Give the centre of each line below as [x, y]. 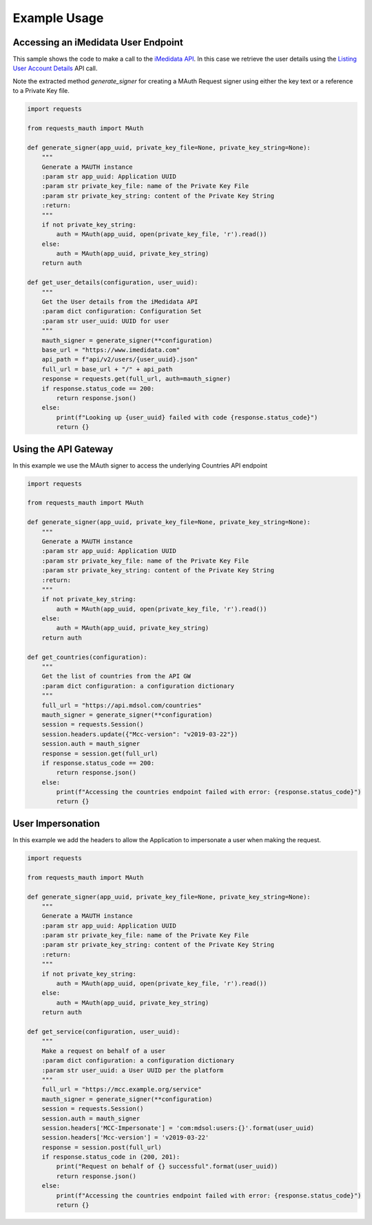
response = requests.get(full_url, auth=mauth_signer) [136, 379]
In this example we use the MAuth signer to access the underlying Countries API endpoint [140, 465]
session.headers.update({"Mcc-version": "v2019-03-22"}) [140, 734]
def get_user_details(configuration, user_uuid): [113, 283]
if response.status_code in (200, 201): [111, 1157]
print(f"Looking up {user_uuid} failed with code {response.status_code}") [187, 417]
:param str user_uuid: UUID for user [105, 321]
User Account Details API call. [55, 68]
